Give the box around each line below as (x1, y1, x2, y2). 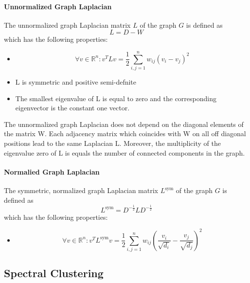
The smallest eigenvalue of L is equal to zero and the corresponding (15, 93, 216, 103)
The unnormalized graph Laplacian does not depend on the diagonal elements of (4, 119, 244, 129)
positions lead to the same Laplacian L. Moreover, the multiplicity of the (4, 138, 221, 148)
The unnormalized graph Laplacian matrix (4, 19, 131, 30)
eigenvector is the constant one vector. (15, 103, 130, 113)
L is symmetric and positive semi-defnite (15, 77, 137, 87)
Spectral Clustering (4, 265, 104, 281)
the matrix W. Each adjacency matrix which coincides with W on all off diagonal (4, 128, 246, 139)
